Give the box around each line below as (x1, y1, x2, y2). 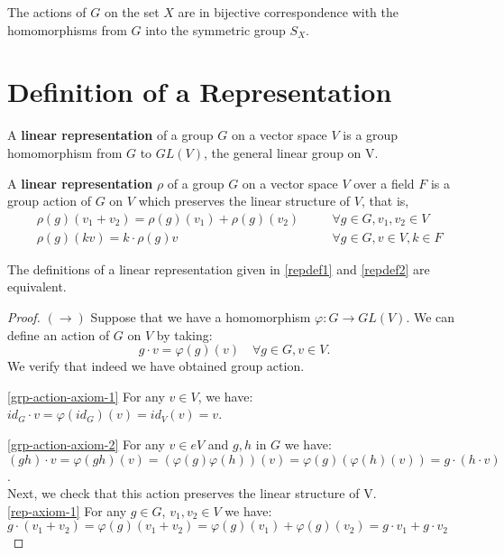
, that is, (362, 191, 409, 210)
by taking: (156, 325, 213, 344)
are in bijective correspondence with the (178, 3, 399, 21)
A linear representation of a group (7, 125, 214, 144)
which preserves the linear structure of (138, 191, 351, 210)
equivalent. (7, 277, 67, 296)
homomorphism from (7, 143, 123, 162)
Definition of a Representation (7, 73, 392, 110)
